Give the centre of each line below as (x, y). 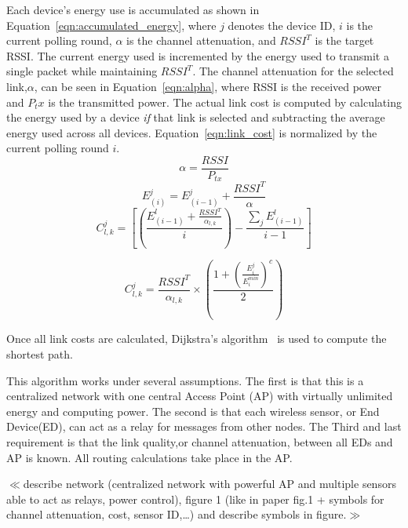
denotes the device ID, (282, 25)
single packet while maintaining (82, 71)
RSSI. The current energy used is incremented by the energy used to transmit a (198, 55)
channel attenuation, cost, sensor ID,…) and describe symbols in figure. (177, 514)
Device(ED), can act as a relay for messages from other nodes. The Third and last (204, 426)
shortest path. (40, 353)
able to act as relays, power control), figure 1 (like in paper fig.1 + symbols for (195, 499)
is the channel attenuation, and (201, 40)
